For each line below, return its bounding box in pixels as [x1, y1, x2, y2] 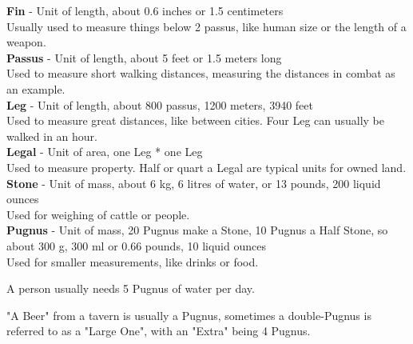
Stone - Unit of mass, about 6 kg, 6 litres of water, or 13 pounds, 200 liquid [6, 174, 381, 191]
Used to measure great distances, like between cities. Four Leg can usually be [6, 112, 385, 129]
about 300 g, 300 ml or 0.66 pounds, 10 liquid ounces [6, 237, 266, 254]
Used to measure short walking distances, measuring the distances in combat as [6, 65, 395, 82]
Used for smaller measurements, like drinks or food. [6, 253, 259, 270]
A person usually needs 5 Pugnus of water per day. [6, 280, 255, 297]
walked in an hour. [6, 127, 98, 144]
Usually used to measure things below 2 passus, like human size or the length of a [6, 18, 407, 34]
